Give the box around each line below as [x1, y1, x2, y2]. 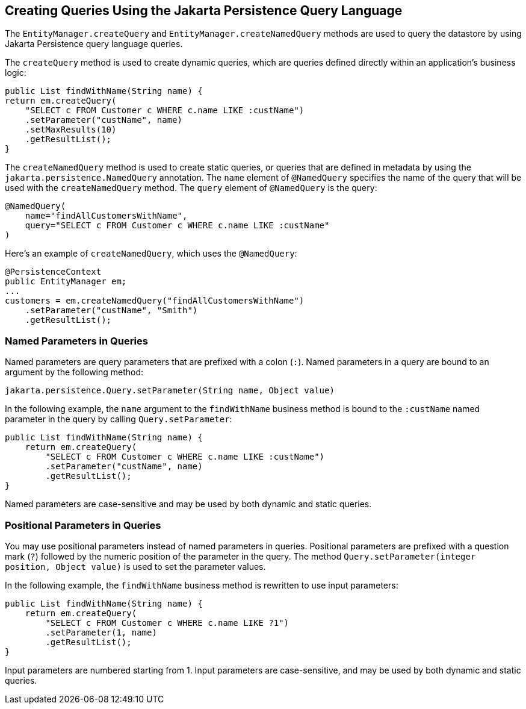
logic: [5, 67, 26, 78]
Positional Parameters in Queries [5, 519, 161, 531]
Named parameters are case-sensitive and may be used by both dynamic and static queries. [5, 499, 372, 510]
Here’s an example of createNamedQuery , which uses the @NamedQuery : [5, 248, 297, 259]
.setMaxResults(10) [25, 125, 117, 135]
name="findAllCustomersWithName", [25, 211, 188, 221]
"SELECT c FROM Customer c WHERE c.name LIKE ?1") [45, 617, 289, 628]
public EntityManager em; [5, 276, 127, 287]
